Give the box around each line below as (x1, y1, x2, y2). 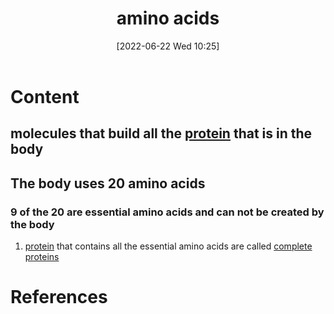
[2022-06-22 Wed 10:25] (116, 40, 220, 52)
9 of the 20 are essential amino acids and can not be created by (10, 205, 325, 219)
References (10, 286, 108, 309)
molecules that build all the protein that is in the (10, 125, 313, 142)
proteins (24, 251, 60, 263)
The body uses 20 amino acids (10, 175, 206, 192)
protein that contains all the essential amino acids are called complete (24, 240, 313, 252)
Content (10, 85, 80, 108)
